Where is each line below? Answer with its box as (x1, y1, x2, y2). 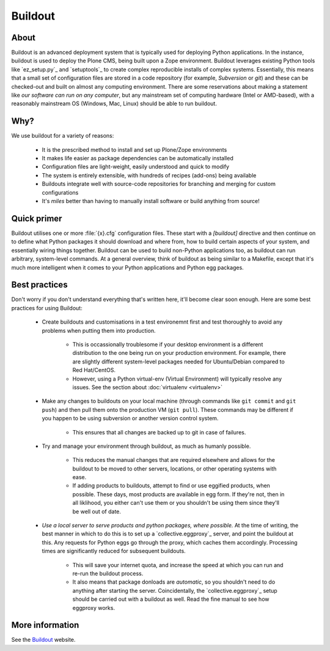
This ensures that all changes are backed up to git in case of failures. (72, 428, 246, 436)
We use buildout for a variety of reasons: (11, 132, 114, 139)
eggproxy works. (72, 604, 116, 611)
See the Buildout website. (11, 636, 76, 644)
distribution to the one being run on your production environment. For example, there (72, 349, 287, 357)
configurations (42, 188, 79, 196)
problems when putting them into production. (42, 327, 156, 334)
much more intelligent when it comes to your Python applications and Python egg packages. (11, 264, 244, 271)
